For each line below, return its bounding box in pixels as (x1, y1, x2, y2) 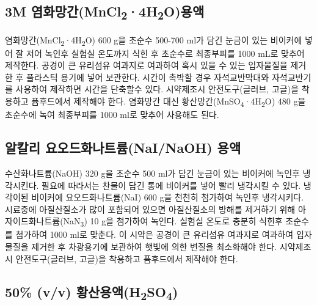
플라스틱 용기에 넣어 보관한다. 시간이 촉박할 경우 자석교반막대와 (26, 70, 269, 83)
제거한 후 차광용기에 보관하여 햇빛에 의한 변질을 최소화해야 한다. (31, 240, 277, 253)
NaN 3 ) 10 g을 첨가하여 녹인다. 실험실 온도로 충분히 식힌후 (63, 215, 283, 229)
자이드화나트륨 (5, 215, 60, 227)
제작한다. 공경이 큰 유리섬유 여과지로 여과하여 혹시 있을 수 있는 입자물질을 (5, 59, 288, 72)
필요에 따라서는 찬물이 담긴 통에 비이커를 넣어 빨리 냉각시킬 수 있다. (42, 178, 301, 191)
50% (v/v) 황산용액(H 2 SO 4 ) (5, 282, 178, 303)
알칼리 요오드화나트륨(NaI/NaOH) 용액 (5, 138, 241, 157)
